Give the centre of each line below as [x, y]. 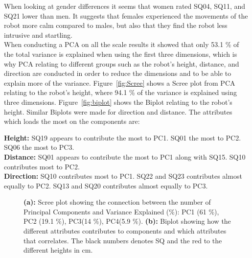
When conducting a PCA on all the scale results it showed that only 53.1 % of [122, 44]
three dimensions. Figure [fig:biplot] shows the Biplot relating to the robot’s [118, 102]
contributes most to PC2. [42, 166]
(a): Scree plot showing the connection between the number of [117, 202]
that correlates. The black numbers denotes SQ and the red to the [123, 240]
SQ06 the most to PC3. [39, 147]
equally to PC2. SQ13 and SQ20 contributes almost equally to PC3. [106, 185]
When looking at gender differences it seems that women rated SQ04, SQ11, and [125, 6]
